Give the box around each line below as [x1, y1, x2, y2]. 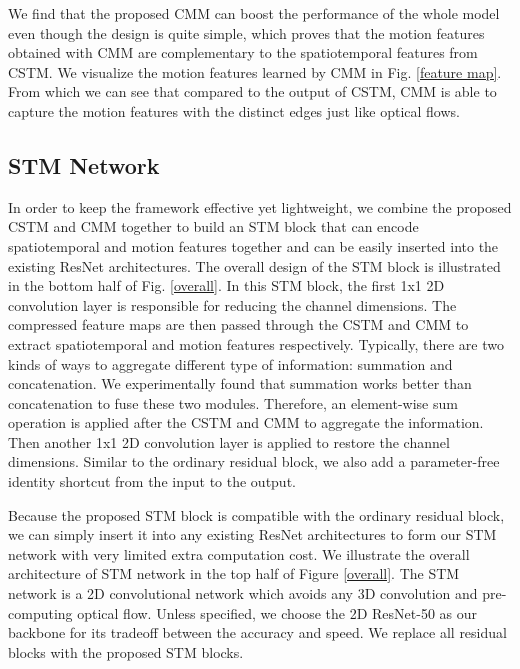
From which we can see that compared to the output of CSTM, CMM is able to [8, 81, 497, 102]
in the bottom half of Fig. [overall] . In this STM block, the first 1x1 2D [8, 275, 445, 296]
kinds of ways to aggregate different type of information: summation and [8, 353, 453, 374]
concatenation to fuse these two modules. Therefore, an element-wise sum [8, 392, 458, 413]
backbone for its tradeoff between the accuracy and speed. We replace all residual [8, 622, 507, 643]
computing [8, 602, 73, 623]
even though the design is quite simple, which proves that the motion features [8, 22, 485, 43]
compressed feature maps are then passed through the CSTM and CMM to [8, 314, 469, 335]
